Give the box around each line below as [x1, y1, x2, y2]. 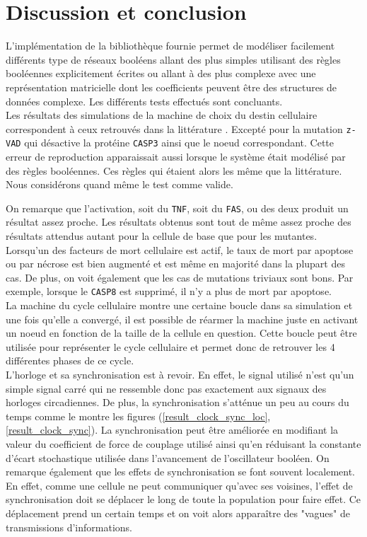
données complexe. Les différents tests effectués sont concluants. [6, 93, 283, 108]
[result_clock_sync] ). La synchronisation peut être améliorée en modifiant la [6, 422, 339, 437]
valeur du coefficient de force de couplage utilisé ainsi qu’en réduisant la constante [6, 437, 361, 451]
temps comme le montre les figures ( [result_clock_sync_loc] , [6, 408, 271, 423]
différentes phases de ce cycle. [6, 353, 134, 368]
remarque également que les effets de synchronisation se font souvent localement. [6, 464, 356, 479]
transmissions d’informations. [6, 519, 132, 534]
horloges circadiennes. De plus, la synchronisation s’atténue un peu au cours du [6, 395, 349, 410]
